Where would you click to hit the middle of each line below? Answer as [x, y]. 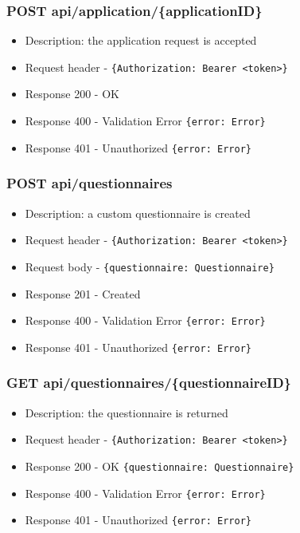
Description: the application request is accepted [141, 40]
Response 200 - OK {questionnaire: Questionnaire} [160, 466]
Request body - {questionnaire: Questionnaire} [150, 266]
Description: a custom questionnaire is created [138, 213]
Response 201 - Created [83, 293]
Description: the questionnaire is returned [127, 412]
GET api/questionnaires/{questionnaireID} [149, 383]
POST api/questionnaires [90, 183]
